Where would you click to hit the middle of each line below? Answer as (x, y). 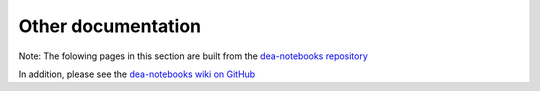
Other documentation (110, 26)
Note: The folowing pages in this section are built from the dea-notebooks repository (193, 56)
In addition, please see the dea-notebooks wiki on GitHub (137, 74)
